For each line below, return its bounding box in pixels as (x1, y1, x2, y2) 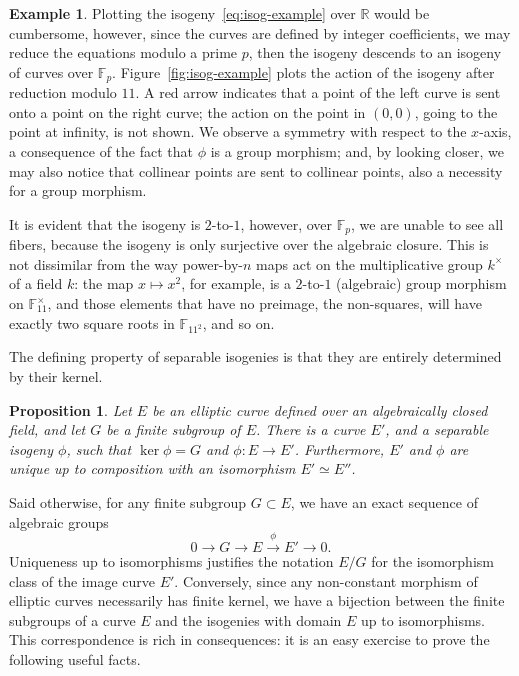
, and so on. (202, 312, 275, 333)
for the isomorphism (371, 550, 494, 571)
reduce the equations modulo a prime (9, 42, 238, 63)
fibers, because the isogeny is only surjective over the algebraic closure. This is (9, 234, 489, 255)
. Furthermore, (294, 438, 385, 459)
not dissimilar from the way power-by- (9, 253, 243, 274)
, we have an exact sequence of (290, 491, 478, 512)
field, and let (9, 419, 86, 440)
